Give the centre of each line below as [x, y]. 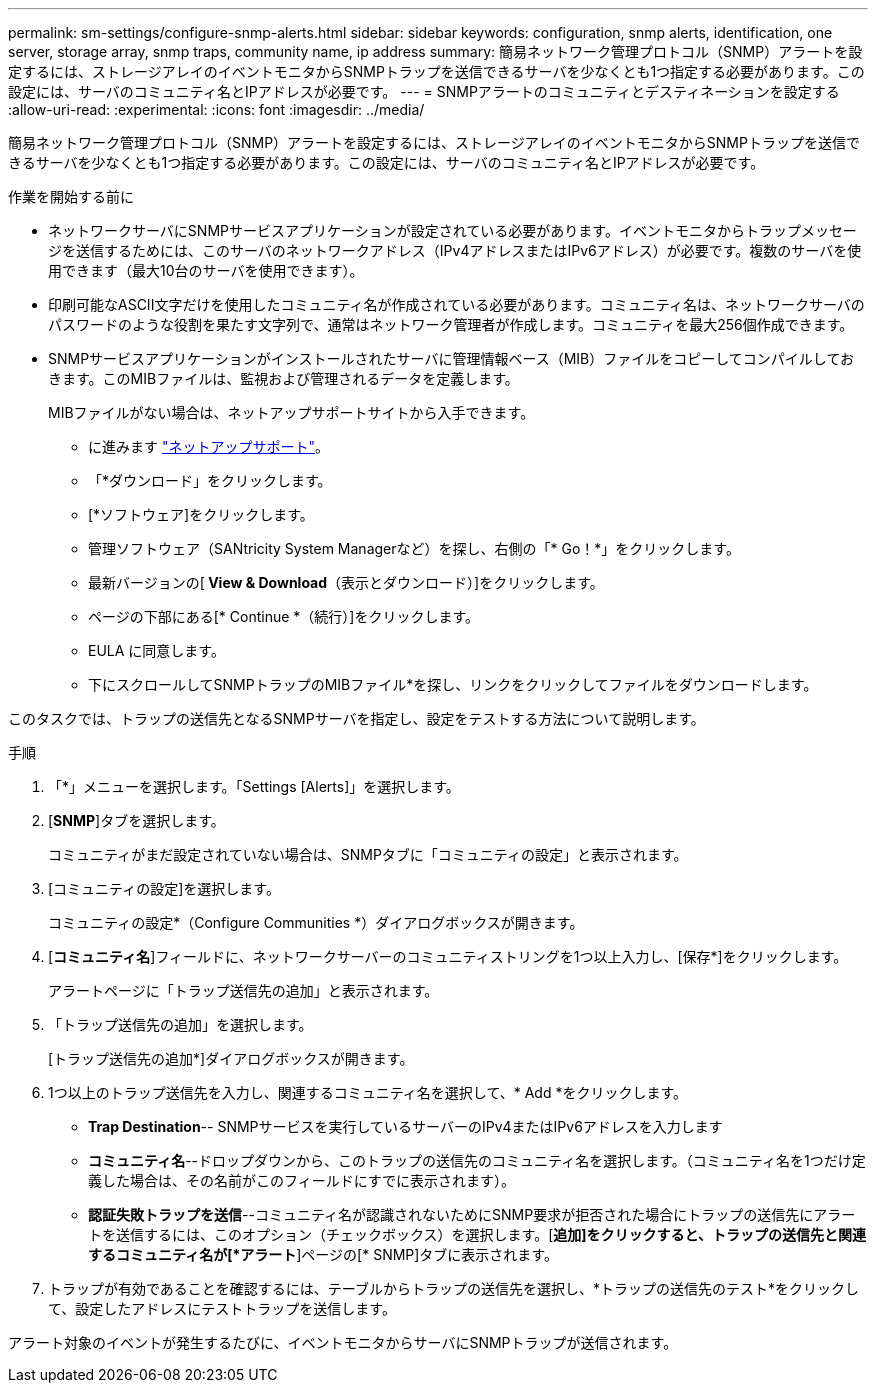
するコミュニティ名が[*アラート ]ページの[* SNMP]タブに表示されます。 [323, 1254]
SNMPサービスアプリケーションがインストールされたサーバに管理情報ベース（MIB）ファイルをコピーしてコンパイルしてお [451, 358]
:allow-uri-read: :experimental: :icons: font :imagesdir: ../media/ [216, 109]
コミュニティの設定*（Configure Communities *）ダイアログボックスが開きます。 [316, 922]
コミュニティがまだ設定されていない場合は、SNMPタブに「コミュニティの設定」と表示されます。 [368, 854]
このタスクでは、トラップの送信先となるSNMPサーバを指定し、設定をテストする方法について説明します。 [356, 718]
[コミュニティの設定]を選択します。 [164, 888]
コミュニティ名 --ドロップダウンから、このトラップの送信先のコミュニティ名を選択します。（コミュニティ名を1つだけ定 [477, 1160]
